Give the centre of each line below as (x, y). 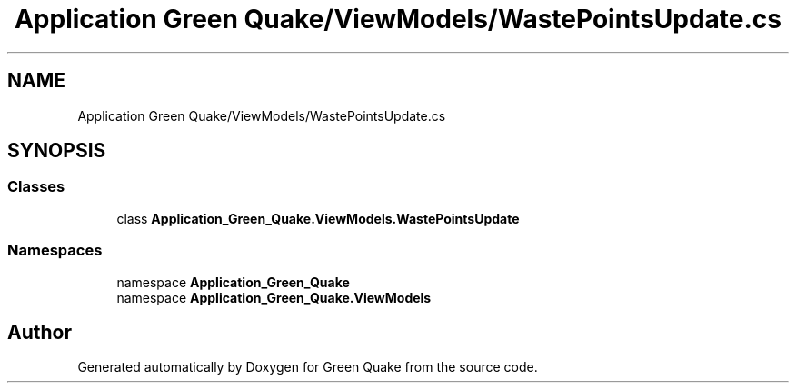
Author (40, 332)
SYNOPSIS (57, 151)
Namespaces (55, 250)
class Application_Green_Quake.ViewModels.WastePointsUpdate (318, 218)
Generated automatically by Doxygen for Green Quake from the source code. (308, 367)
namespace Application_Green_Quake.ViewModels (274, 297)
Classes (36, 187)
